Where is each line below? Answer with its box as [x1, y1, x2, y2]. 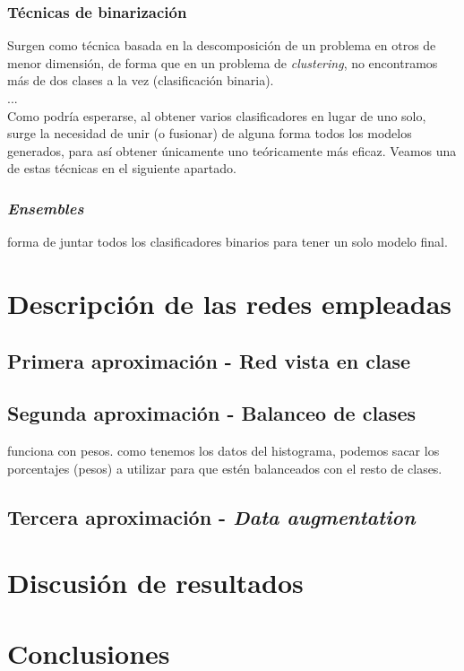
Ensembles [7, 196, 84, 219]
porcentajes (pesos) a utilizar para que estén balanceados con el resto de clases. [7, 458, 443, 477]
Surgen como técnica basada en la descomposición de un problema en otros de [7, 36, 436, 55]
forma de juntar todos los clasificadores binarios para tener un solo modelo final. [7, 232, 448, 251]
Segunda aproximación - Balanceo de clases [7, 399, 416, 427]
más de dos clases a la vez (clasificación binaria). [7, 71, 274, 90]
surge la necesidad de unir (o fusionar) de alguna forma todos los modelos [7, 124, 412, 143]
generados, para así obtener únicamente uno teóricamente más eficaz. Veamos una [7, 141, 457, 160]
